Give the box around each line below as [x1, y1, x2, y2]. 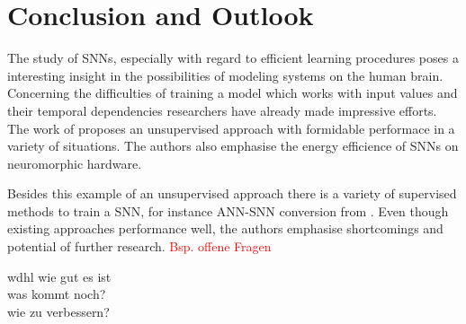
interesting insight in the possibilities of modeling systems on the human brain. [7, 66, 444, 84]
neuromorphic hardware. [7, 153, 142, 172]
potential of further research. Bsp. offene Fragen [7, 237, 272, 256]
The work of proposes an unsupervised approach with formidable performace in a [7, 118, 455, 137]
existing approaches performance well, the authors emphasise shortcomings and [7, 219, 444, 238]
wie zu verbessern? [7, 302, 110, 320]
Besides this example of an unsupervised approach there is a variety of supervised [7, 184, 457, 203]
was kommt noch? [7, 285, 106, 303]
